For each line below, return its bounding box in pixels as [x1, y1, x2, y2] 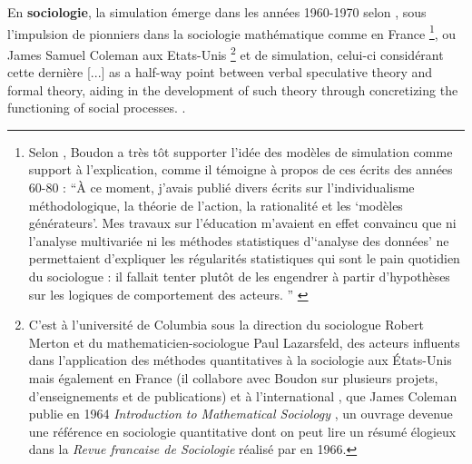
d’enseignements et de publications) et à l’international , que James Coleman [28, 386, 457, 405]
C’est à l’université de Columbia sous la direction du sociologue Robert [28, 315, 424, 334]
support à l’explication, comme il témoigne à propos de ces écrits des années [28, 160, 453, 179]
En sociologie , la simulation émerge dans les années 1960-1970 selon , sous [7, 3, 427, 21]
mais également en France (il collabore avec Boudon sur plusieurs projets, [28, 369, 438, 387]
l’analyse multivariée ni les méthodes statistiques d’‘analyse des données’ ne [28, 231, 449, 250]
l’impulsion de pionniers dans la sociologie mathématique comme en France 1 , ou [7, 21, 457, 43]
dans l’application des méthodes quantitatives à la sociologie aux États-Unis [28, 350, 452, 370]
